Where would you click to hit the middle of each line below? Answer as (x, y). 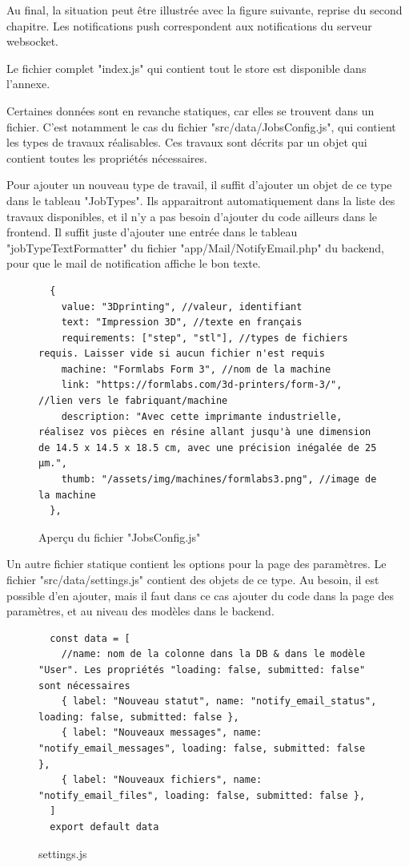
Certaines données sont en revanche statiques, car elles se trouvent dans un (190, 110)
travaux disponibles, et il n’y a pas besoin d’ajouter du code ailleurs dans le (192, 216)
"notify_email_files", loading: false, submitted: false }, (202, 795)
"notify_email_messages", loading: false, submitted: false (202, 748)
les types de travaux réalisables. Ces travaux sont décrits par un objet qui (187, 142)
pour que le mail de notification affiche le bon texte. (134, 263)
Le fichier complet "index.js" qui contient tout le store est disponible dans (186, 68)
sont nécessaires (84, 686)
